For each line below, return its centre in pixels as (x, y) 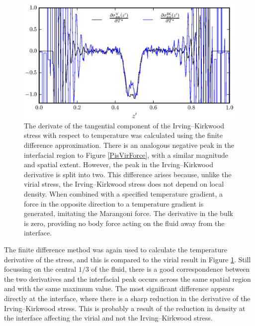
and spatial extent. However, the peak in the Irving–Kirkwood (119, 164)
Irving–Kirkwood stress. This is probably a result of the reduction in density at (125, 308)
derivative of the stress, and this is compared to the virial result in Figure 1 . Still (127, 259)
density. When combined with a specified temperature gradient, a (124, 193)
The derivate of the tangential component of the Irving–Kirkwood (124, 125)
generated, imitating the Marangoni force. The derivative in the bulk (128, 213)
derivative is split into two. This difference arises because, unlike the (128, 174)
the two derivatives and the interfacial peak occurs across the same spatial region (127, 278)
